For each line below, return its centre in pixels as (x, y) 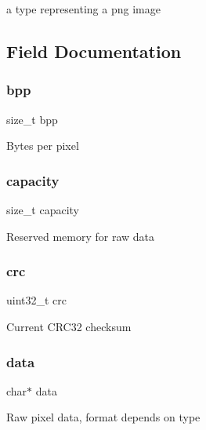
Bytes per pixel (43, 146)
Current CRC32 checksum (69, 326)
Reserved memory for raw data (81, 236)
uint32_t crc (37, 300)
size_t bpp (32, 119)
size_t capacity (43, 210)
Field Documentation (94, 51)
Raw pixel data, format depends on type (103, 417)
